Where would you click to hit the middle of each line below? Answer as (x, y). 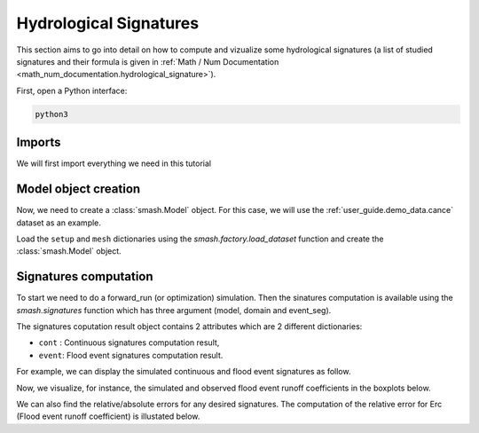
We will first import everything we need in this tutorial (114, 163)
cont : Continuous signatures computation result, (129, 342)
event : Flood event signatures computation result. (131, 355)
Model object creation (79, 189)
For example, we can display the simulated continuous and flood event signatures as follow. (184, 372)
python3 (51, 114)
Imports (39, 142)
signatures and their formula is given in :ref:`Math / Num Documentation (148, 61)
